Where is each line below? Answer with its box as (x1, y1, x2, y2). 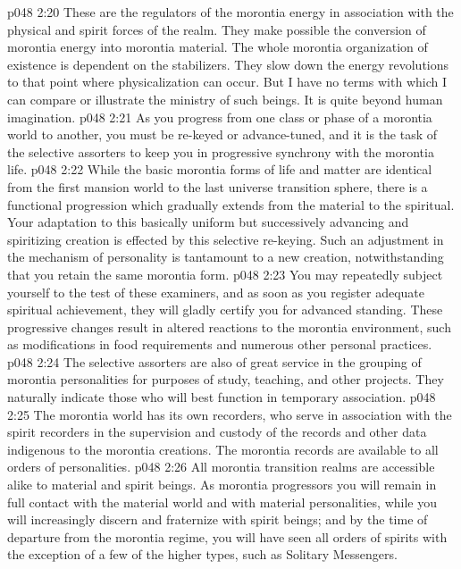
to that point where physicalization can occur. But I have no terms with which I (7, 72, 448, 91)
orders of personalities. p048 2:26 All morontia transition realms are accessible (7, 457, 435, 476)
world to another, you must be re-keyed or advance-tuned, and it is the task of (7, 125, 438, 144)
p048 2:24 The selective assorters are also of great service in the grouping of (7, 352, 422, 371)
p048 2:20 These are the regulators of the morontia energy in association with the (7, 3, 454, 21)
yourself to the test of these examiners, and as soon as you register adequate (7, 282, 424, 301)
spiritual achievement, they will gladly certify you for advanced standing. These (7, 300, 443, 319)
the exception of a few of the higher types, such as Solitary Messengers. (7, 545, 398, 564)
